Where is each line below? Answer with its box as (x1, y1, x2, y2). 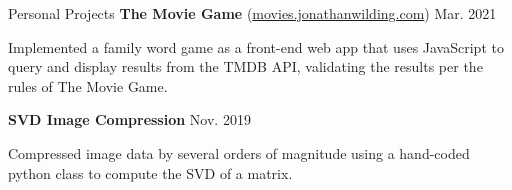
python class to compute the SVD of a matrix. (8, 162, 293, 183)
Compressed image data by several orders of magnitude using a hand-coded (8, 142, 470, 163)
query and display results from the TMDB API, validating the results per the (8, 56, 483, 77)
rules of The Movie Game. (8, 75, 168, 96)
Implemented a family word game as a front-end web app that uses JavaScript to (8, 36, 504, 57)
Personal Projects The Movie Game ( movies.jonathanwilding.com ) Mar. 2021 (8, 3, 497, 23)
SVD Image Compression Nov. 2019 (8, 109, 251, 130)
